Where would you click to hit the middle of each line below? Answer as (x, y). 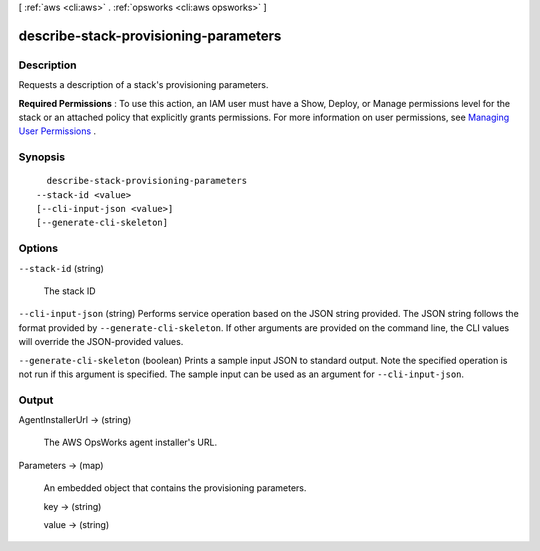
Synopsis (41, 157)
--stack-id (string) (61, 268)
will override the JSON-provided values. (101, 342)
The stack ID (69, 291)
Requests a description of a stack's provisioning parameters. (143, 85)
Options (38, 248)
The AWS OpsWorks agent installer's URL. (130, 442)
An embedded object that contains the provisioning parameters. (175, 488)
